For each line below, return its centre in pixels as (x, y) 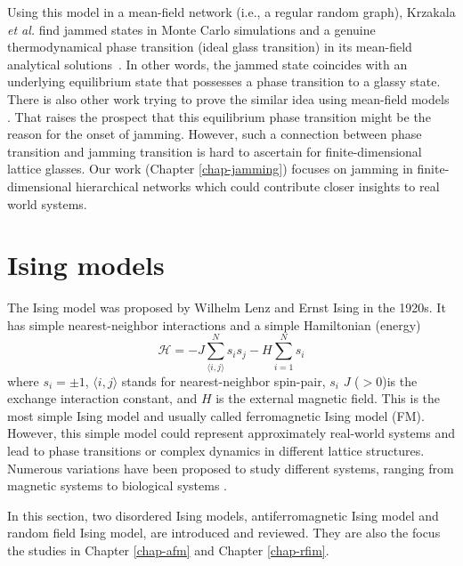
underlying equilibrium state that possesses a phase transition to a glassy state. (224, 81)
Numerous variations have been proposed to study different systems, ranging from (231, 468)
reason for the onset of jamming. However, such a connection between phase (215, 134)
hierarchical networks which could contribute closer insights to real (258, 186)
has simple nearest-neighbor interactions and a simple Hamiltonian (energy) (214, 324)
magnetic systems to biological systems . (117, 485)
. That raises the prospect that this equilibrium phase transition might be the (219, 116)
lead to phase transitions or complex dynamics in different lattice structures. (216, 450)
